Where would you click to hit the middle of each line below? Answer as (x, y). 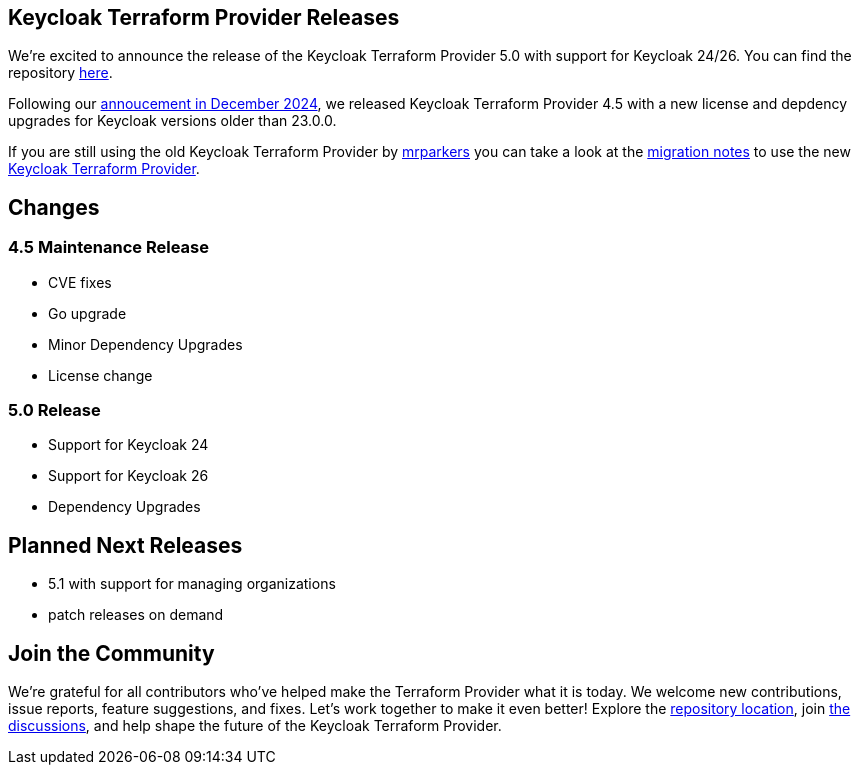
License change (100, 375)
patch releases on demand (136, 615)
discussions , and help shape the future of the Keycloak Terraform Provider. (255, 726)
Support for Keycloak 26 (128, 476)
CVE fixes (80, 282)
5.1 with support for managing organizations (192, 584)
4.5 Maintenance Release (109, 247)
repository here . (60, 73)
